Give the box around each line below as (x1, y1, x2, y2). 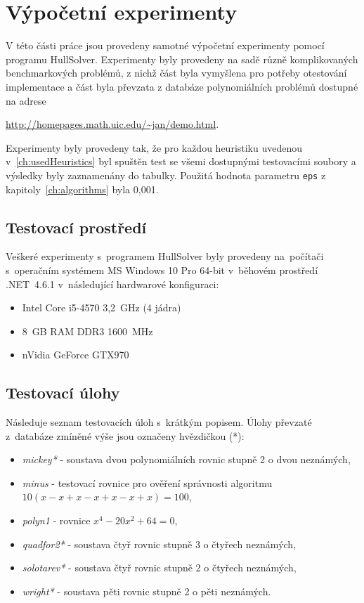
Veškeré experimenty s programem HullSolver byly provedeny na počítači (6, 249, 324, 264)
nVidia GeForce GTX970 (22, 347, 129, 362)
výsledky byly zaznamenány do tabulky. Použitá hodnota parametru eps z (6, 167, 326, 182)
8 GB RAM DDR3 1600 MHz (22, 323, 153, 338)
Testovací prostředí (6, 216, 147, 238)
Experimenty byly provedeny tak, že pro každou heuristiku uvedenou (6, 140, 303, 155)
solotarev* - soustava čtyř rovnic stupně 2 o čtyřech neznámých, (22, 560, 297, 575)
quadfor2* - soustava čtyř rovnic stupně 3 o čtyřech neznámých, (22, 536, 297, 551)
